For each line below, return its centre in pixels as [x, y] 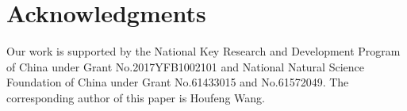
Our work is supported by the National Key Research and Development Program [203, 51]
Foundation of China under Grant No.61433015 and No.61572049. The [178, 82]
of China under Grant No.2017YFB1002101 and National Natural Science [185, 66]
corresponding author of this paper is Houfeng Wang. [136, 97]
